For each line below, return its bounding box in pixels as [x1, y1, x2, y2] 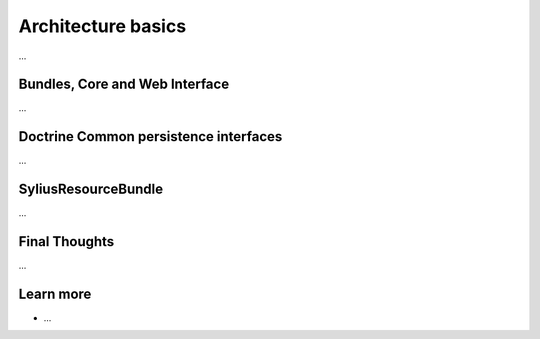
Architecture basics [18, 15, 187, 37]
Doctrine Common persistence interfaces [18, 128, 283, 145]
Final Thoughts [18, 233, 115, 250]
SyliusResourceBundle [18, 181, 164, 198]
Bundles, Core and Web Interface [18, 76, 230, 93]
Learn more [18, 285, 92, 302]
